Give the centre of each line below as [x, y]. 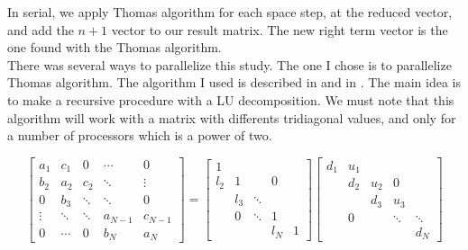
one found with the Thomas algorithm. [115, 47]
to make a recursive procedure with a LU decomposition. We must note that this [231, 99]
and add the [41, 29]
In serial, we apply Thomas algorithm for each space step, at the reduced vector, [230, 12]
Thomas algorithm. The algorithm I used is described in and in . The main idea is [234, 82]
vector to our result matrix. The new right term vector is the [280, 29]
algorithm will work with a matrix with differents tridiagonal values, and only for [232, 117]
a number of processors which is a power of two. [140, 135]
